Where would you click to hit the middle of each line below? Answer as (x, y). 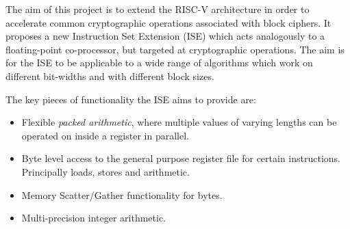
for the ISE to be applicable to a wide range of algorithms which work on (159, 63)
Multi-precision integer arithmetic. (94, 218)
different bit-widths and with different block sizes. (110, 76)
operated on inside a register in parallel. (105, 135)
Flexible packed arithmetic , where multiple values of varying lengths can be (179, 122)
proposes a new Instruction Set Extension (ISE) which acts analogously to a (165, 36)
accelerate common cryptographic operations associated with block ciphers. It (168, 22)
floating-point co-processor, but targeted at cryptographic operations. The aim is (175, 49)
